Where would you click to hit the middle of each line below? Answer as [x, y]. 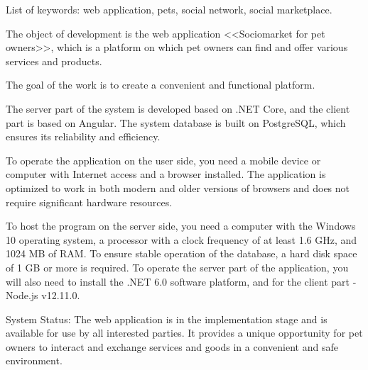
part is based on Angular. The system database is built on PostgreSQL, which [176, 122]
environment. [34, 360]
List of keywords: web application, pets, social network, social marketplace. [169, 9]
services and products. [54, 61]
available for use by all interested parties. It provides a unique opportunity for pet [184, 333]
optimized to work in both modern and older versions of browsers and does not [178, 187]
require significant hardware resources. [89, 202]
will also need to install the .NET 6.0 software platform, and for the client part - [181, 281]
